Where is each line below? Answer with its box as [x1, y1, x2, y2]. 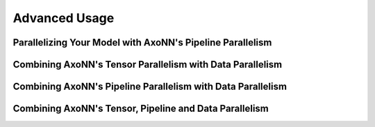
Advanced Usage [12, 10, 115, 26]
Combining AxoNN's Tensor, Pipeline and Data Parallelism [12, 103, 269, 115]
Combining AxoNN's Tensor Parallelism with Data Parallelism [12, 59, 283, 70]
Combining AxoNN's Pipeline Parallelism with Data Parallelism [12, 81, 287, 92]
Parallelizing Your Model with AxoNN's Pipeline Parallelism [12, 37, 272, 48]
